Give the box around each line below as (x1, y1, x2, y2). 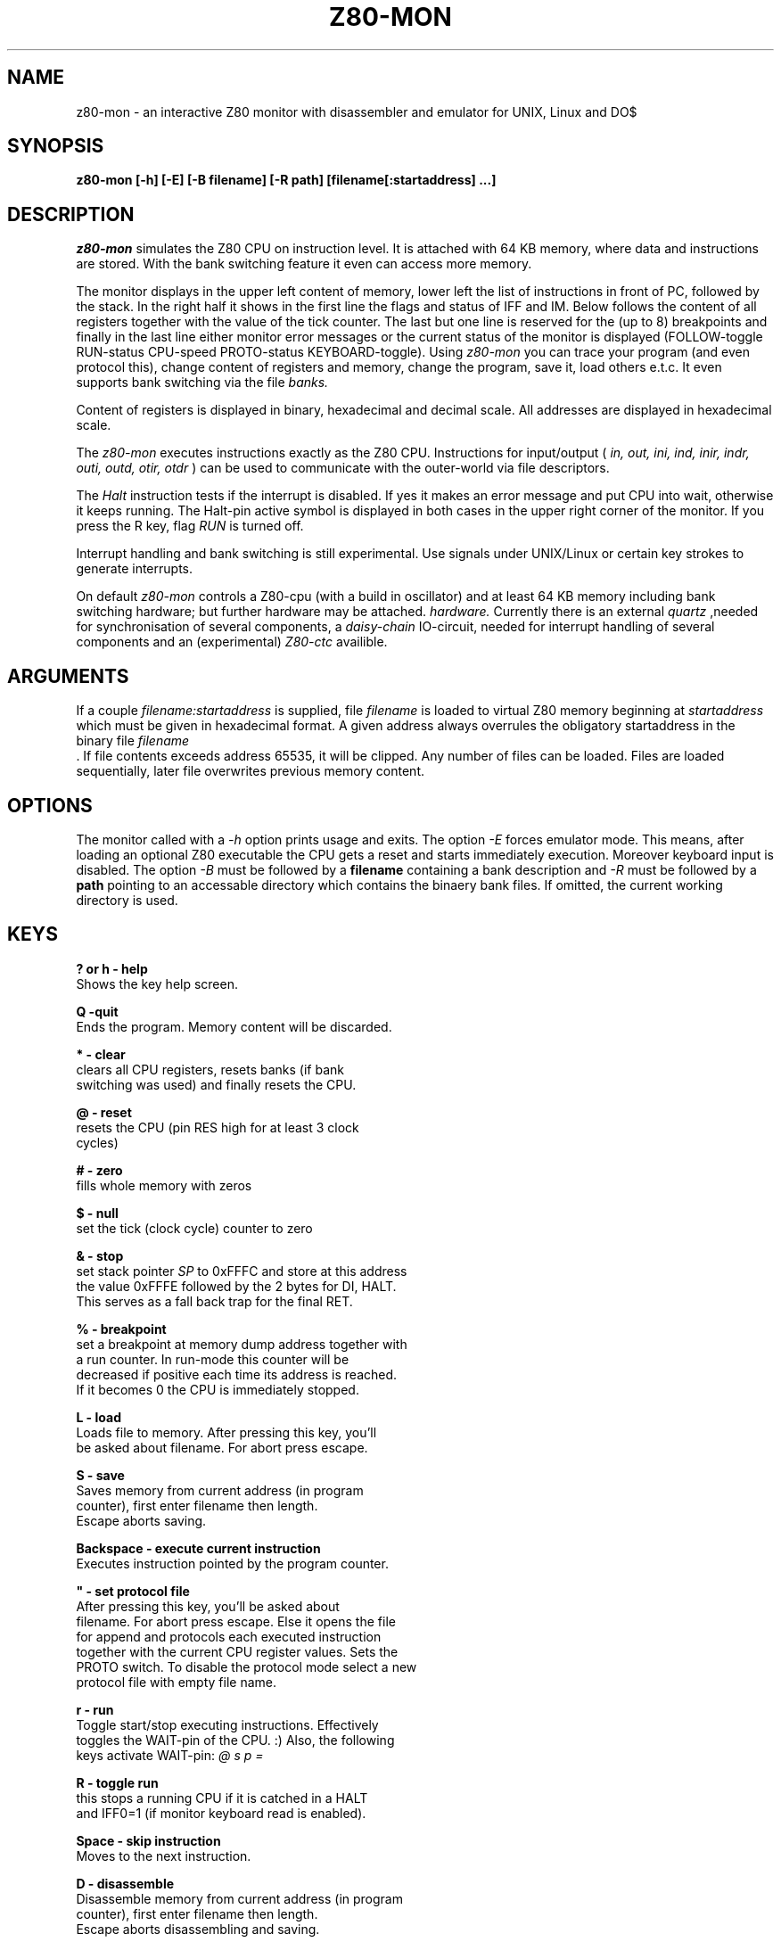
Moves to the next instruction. (76, 1847, 251, 1864)
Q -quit (76, 1003, 119, 1019)
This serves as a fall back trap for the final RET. (76, 1293, 353, 1309)
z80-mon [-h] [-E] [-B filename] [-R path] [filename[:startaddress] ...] (76, 172, 497, 188)
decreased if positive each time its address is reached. (76, 1366, 398, 1382)
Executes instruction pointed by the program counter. (76, 1555, 389, 1571)
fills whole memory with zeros (76, 1177, 252, 1193)
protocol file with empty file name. (76, 1674, 276, 1690)
